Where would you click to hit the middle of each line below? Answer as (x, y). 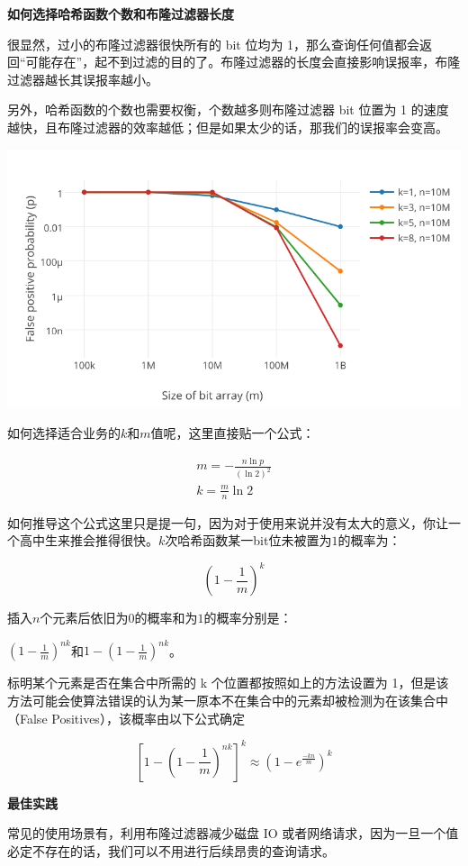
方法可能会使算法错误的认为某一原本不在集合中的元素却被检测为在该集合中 (228, 700)
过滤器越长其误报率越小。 (83, 79)
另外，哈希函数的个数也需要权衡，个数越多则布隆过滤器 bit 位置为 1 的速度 (228, 109)
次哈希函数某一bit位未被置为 (248, 540)
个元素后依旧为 (84, 618)
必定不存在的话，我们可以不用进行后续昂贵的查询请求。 (171, 850)
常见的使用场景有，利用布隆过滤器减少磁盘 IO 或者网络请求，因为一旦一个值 (233, 833)
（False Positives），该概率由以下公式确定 (126, 718)
